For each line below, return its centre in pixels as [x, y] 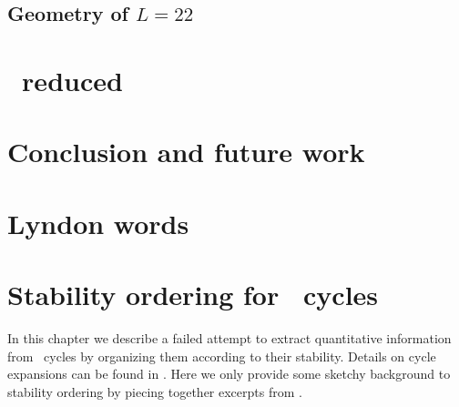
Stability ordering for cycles [193, 295]
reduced [72, 80]
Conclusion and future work [186, 152]
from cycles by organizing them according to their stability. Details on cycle [222, 356]
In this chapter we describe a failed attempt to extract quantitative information [229, 338]
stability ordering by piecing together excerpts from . [155, 391]
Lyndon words [98, 223]
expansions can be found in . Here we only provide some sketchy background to [229, 374]
